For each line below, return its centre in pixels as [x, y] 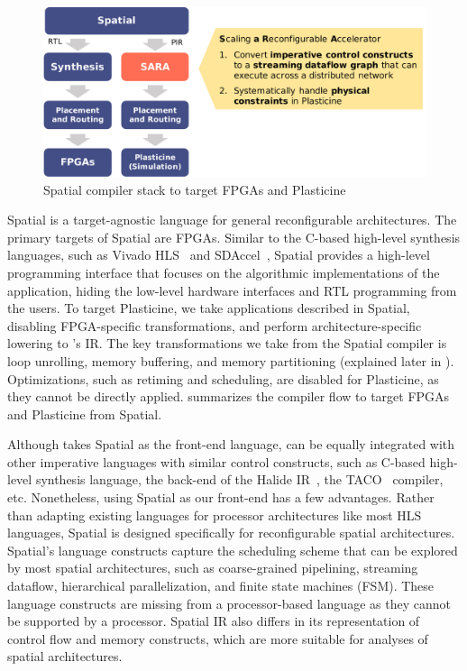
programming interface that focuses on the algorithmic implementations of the [224, 272]
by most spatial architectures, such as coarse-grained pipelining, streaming [213, 568]
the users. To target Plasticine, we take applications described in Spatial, [209, 308]
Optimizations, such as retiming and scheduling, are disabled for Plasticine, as [223, 378]
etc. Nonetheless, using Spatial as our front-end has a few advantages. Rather [221, 497]
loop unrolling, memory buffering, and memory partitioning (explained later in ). [231, 360]
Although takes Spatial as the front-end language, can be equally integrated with [231, 444]
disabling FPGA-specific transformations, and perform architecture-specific [215, 325]
